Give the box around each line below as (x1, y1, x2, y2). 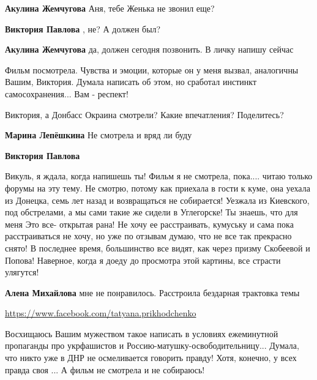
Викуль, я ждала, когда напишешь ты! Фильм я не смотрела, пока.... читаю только (5, 170, 313, 182)
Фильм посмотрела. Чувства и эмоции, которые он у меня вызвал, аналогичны (5, 63, 299, 76)
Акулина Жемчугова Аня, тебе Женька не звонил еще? (5, 2, 215, 14)
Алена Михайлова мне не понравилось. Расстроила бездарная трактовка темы (5, 286, 300, 299)
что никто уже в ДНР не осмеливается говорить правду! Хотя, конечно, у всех (5, 351, 297, 364)
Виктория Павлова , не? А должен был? (5, 22, 161, 35)
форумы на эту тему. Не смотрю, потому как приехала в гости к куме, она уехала (5, 181, 310, 194)
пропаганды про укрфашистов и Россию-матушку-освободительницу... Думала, (5, 339, 299, 352)
